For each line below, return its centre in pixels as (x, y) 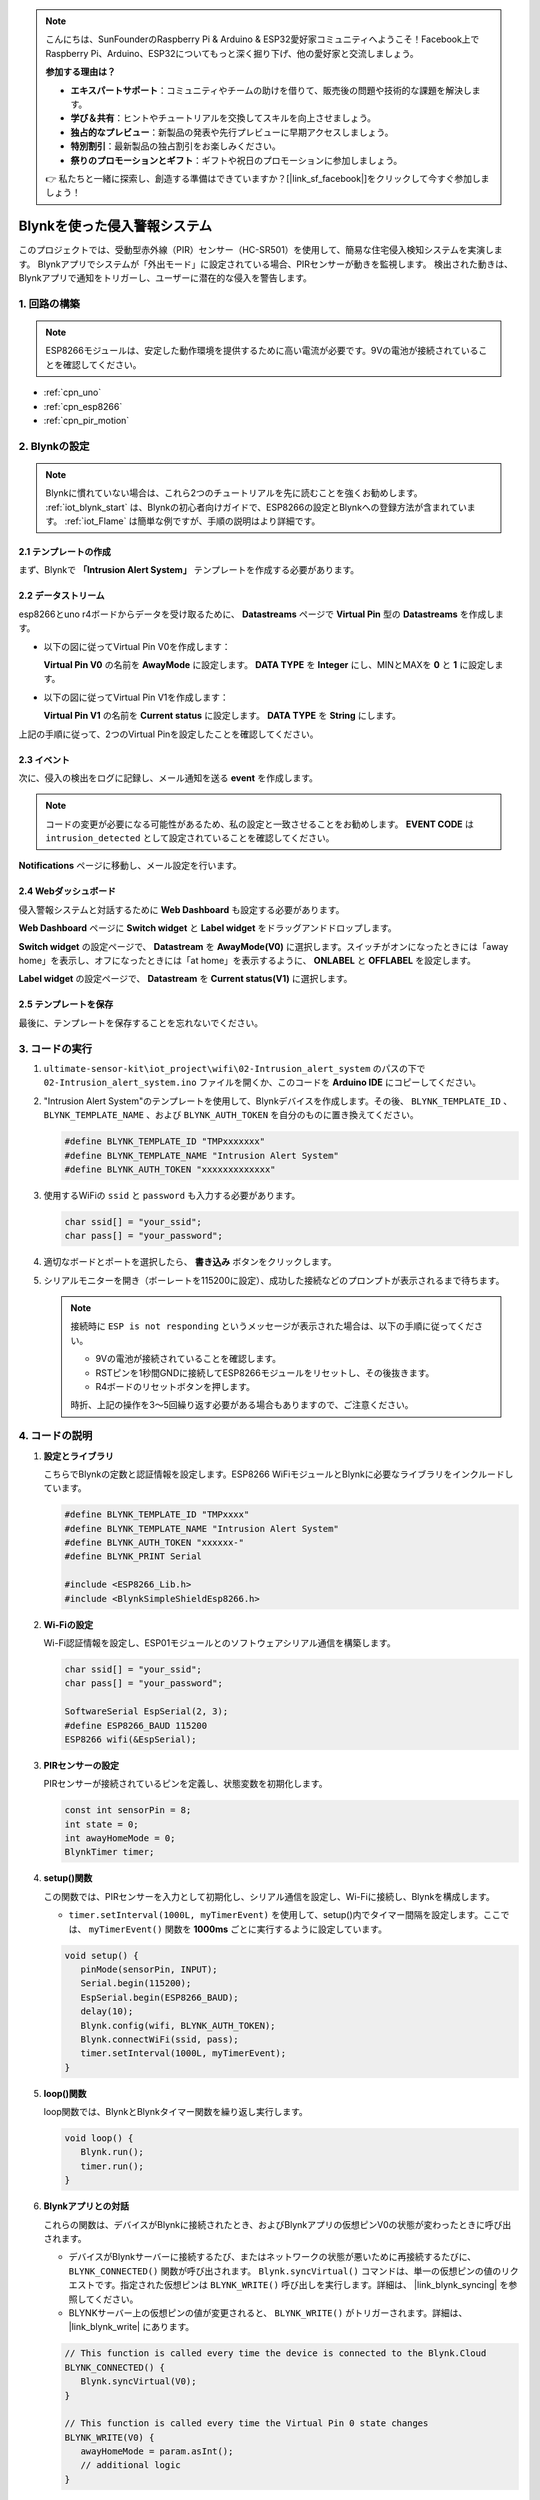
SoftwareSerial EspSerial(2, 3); (146, 1711)
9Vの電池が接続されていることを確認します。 (188, 1359)
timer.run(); (112, 2166)
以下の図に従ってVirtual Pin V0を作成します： (137, 646)
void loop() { (99, 2138)
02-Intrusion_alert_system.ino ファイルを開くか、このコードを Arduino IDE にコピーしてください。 (262, 1082)
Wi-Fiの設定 (68, 1624)
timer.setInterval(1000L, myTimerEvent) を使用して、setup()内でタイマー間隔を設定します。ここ (284, 1915)
